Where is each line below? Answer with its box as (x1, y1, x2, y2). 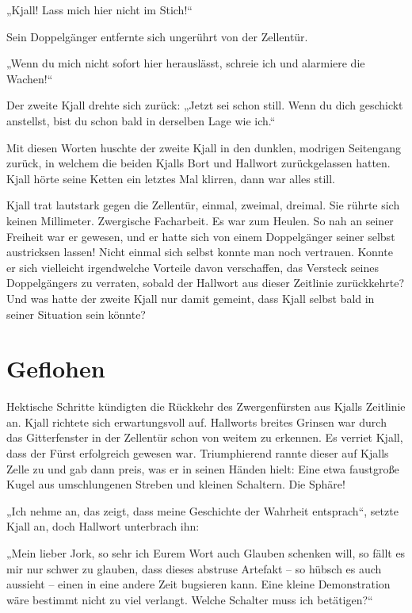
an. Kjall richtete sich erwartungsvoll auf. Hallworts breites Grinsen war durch (6, 413, 387, 430)
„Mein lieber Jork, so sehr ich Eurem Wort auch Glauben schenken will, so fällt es (6, 544, 406, 561)
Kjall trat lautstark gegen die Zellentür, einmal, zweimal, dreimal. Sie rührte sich (6, 197, 400, 213)
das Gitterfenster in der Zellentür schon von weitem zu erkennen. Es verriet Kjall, (6, 429, 403, 446)
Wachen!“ (6, 70, 53, 86)
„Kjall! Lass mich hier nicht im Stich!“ (6, 2, 193, 17)
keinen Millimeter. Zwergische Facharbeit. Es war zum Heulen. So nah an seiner (6, 212, 394, 228)
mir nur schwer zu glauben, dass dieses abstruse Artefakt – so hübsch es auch (6, 560, 382, 577)
